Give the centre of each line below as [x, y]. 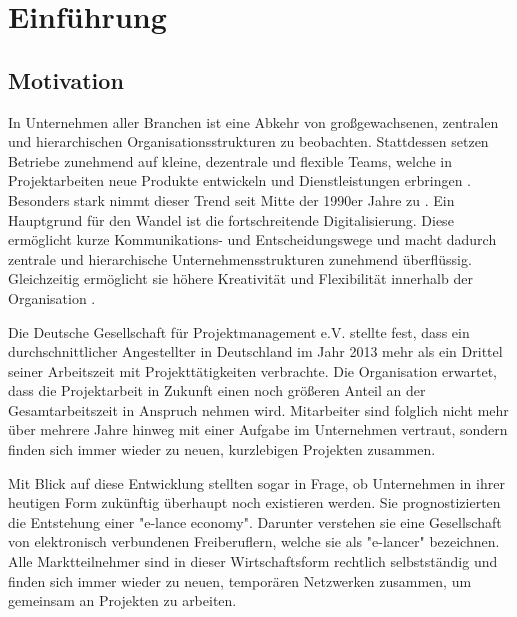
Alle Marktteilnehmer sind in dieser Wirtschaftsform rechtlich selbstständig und [253, 561]
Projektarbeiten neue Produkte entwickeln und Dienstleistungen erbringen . [240, 180]
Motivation [66, 79]
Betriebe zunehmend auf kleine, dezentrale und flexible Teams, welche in [230, 160]
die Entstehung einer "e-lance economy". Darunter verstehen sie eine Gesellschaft [255, 521]
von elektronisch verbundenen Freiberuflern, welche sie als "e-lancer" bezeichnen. [254, 541]
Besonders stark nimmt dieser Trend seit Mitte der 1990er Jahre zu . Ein [231, 199]
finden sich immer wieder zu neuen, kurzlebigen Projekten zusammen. [222, 449]
